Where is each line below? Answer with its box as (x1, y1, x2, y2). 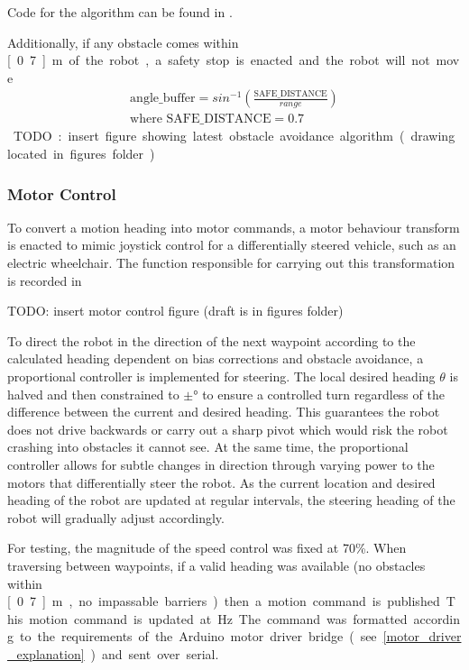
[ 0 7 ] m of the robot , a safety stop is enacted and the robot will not (7, 50, 430, 69)
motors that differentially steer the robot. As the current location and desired (7, 473, 436, 491)
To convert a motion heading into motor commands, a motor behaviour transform (7, 217, 460, 236)
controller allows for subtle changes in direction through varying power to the (7, 454, 435, 473)
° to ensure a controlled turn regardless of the (193, 384, 445, 403)
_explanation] (7, 644, 85, 663)
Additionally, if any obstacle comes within (7, 32, 239, 51)
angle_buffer (130, 92, 196, 106)
